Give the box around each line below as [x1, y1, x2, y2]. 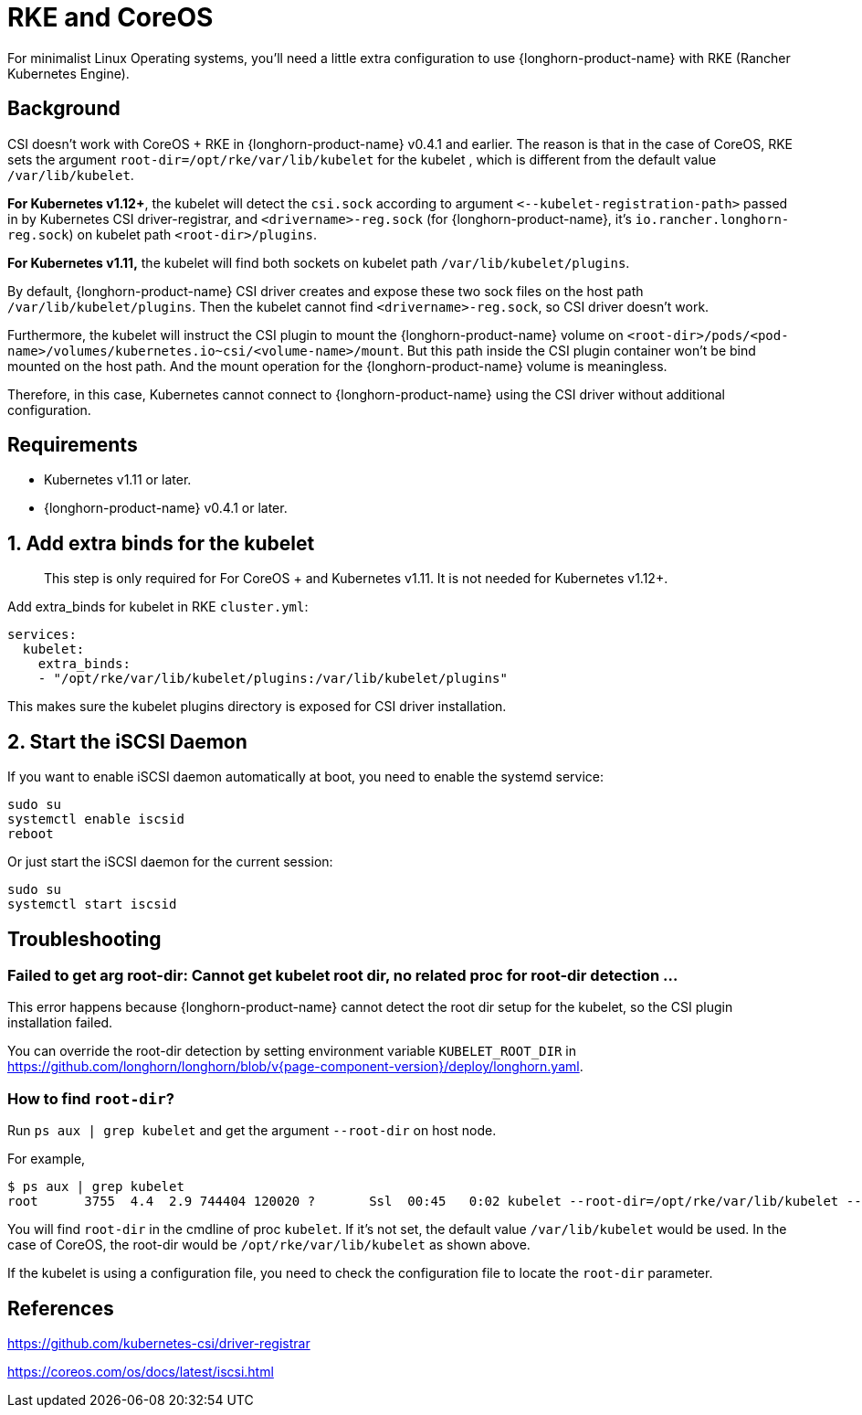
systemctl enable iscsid [7, 812, 184, 827]
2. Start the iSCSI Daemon [7, 729, 247, 753]
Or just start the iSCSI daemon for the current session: [7, 854, 333, 870]
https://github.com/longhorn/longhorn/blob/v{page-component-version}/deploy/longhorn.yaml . [7, 1059, 583, 1075]
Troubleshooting [7, 927, 162, 951]
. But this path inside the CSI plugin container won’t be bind [399, 342, 756, 358]
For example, [7, 1151, 86, 1167]
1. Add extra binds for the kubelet [7, 531, 315, 555]
